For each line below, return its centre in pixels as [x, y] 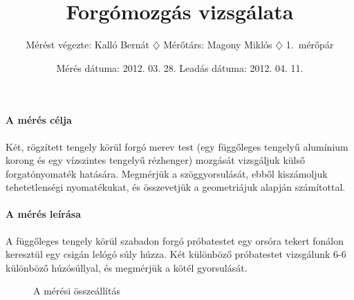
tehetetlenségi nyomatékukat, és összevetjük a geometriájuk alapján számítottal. [176, 187]
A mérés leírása [44, 214]
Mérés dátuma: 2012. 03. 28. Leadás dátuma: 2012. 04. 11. [180, 67]
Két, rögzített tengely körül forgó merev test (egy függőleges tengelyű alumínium [177, 146]
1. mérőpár [310, 45]
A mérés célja [39, 120]
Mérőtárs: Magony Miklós [218, 45]
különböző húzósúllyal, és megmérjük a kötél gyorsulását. [127, 267]
